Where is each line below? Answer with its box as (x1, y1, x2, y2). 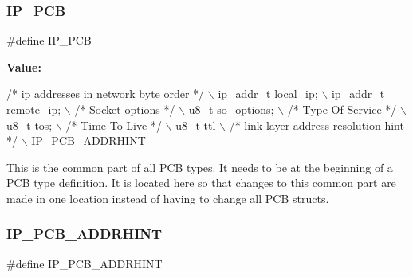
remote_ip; (6, 101, 61, 117)
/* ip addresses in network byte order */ (6, 85, 205, 102)
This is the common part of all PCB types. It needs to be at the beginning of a (6, 158, 393, 175)
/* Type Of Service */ (287, 101, 397, 117)
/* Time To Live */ (65, 116, 162, 133)
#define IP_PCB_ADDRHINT (6, 255, 163, 271)
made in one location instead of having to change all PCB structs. (6, 189, 329, 206)
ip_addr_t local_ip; (218, 85, 318, 102)
